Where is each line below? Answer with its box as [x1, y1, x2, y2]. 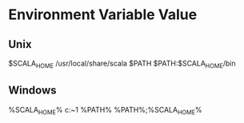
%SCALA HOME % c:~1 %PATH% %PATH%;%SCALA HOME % [8, 105, 202, 117]
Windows [8, 84, 57, 97]
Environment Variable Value [8, 6, 198, 24]
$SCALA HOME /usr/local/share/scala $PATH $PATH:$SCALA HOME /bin [8, 58, 236, 69]
